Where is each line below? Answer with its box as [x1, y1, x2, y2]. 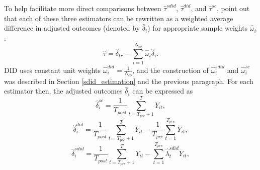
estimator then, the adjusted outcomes [4, 86, 123, 96]
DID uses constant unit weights [4, 64, 101, 75]
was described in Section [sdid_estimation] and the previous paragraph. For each [4, 75, 253, 86]
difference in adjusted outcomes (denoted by [4, 23, 140, 33]
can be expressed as [132, 86, 193, 96]
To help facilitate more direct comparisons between [4, 3, 161, 13]
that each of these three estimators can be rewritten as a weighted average [4, 13, 233, 23]
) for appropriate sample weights [147, 23, 248, 33]
